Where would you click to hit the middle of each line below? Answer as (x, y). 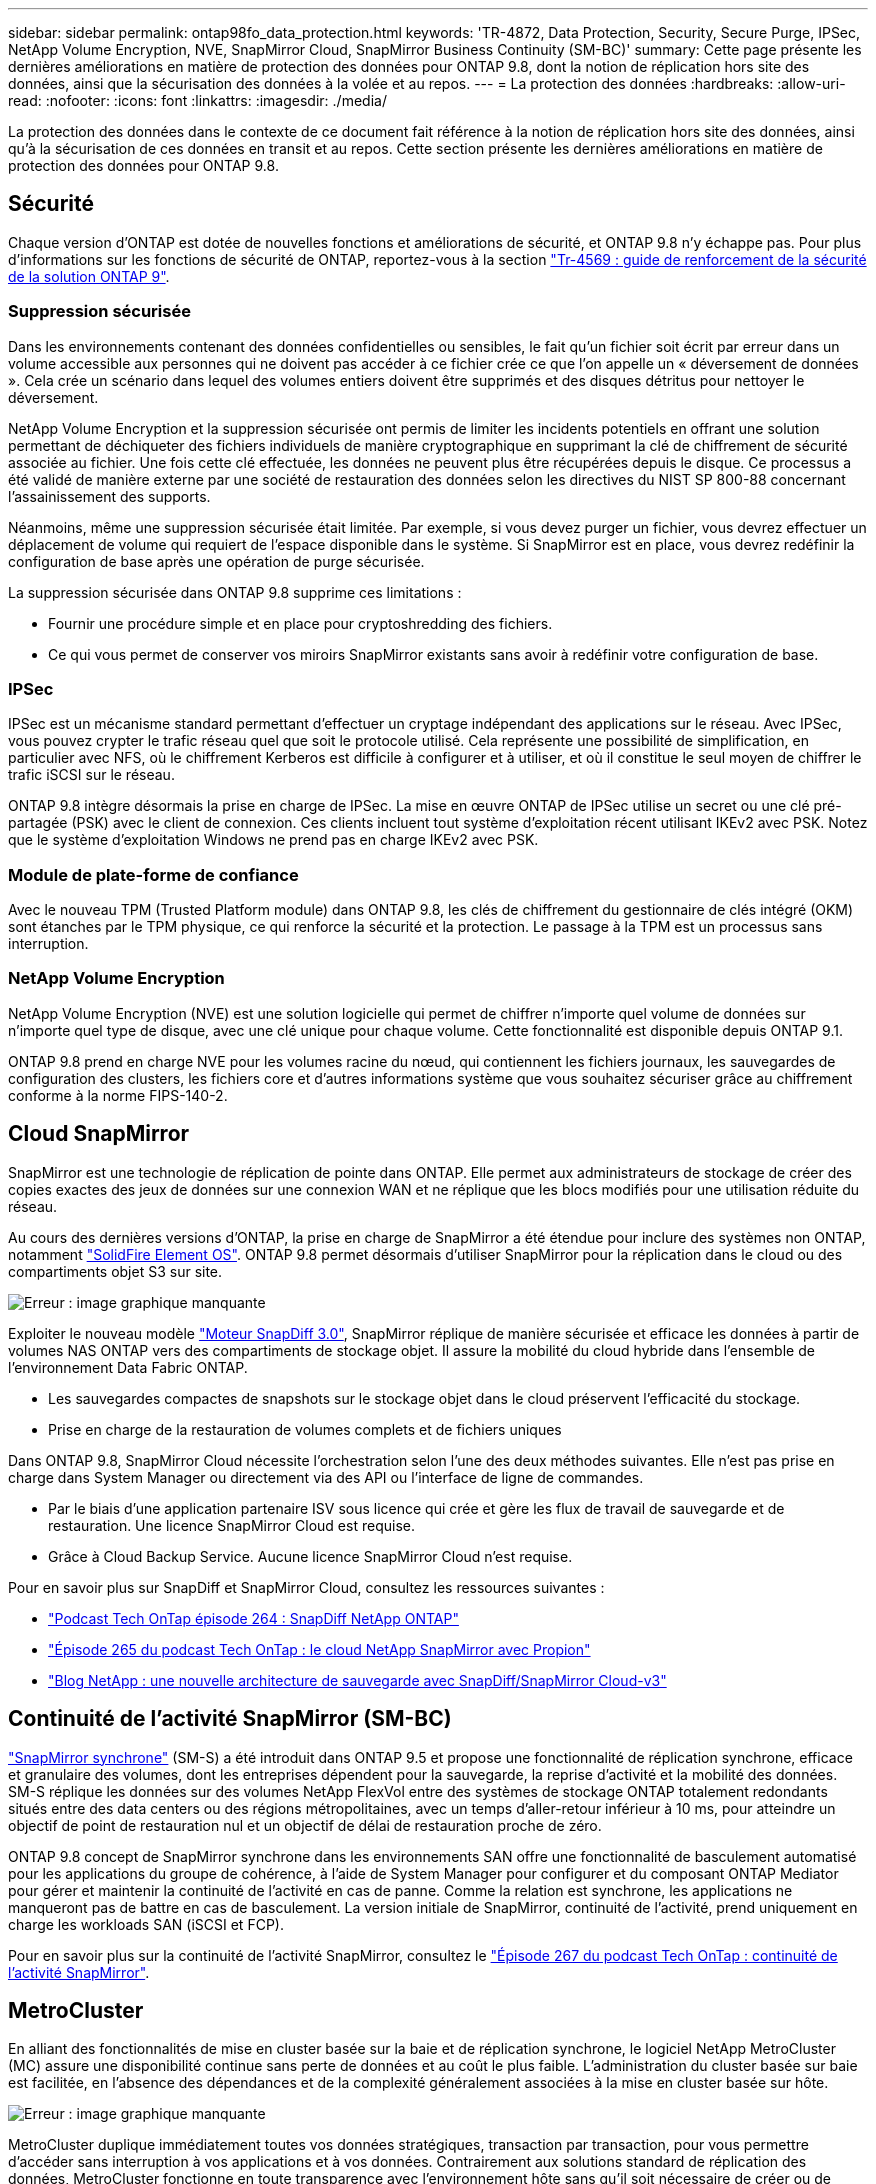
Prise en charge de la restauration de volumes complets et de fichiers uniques (305, 1429)
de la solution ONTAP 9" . (89, 276)
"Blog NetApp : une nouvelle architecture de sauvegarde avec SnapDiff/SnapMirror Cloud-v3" (357, 1680)
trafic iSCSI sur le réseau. (91, 775)
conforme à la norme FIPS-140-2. (118, 1095)
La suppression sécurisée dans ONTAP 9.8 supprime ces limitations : (235, 592)
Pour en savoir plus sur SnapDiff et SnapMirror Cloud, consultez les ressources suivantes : (306, 1587)
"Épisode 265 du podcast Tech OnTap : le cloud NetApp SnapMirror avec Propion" (319, 1649)
